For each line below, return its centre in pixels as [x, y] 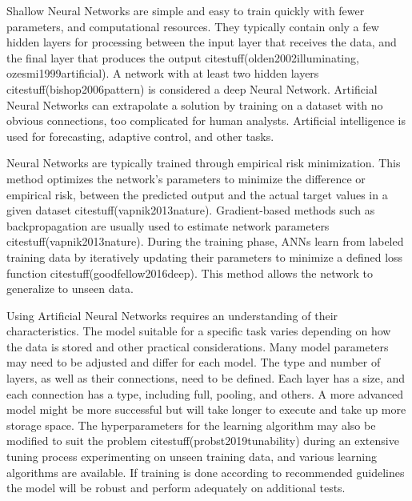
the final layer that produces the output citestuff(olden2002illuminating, [183, 57]
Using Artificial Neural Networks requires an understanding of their [172, 315]
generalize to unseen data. [70, 289]
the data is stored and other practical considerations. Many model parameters [198, 346]
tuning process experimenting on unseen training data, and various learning [192, 457]
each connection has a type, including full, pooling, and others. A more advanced [205, 393]
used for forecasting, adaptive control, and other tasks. [140, 136]
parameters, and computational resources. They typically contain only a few [193, 26]
